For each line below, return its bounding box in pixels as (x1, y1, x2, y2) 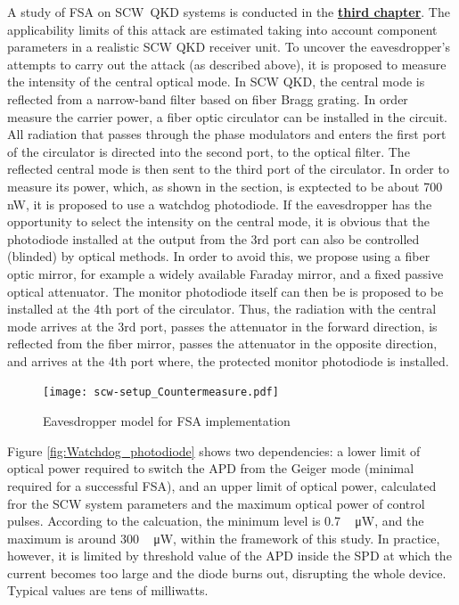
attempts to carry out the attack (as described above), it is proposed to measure (7, 54, 447, 73)
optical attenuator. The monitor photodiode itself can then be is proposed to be (7, 282, 444, 300)
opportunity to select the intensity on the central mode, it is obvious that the (7, 212, 430, 231)
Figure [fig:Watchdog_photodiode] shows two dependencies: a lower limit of (7, 441, 421, 460)
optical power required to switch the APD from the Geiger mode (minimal (7, 459, 414, 478)
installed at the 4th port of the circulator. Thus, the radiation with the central (7, 299, 437, 318)
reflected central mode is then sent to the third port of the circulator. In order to (7, 159, 449, 178)
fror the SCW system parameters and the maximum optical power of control (7, 494, 425, 512)
